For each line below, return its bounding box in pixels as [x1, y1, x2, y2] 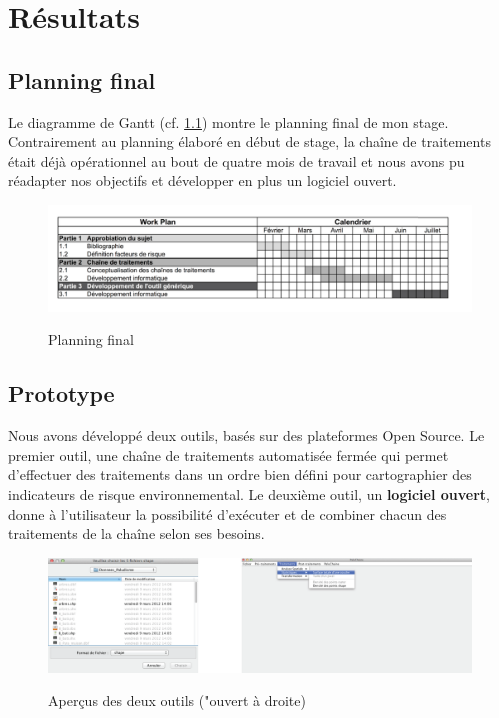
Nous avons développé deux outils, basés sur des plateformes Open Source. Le [8, 425, 485, 446]
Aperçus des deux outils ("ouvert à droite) [48, 690, 306, 711]
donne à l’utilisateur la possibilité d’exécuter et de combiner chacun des [8, 503, 447, 524]
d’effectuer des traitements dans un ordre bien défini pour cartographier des [8, 464, 472, 485]
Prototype [8, 378, 115, 409]
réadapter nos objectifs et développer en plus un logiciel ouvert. [8, 170, 397, 191]
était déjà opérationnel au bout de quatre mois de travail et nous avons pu [8, 150, 465, 171]
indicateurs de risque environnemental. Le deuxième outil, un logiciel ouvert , [8, 483, 490, 504]
